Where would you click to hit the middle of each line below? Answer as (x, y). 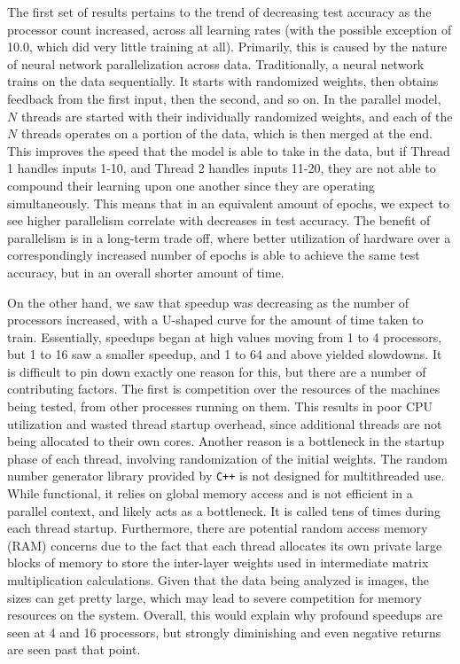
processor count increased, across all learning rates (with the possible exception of (230, 29)
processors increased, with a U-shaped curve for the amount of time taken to (215, 320)
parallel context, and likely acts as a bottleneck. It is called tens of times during (224, 510)
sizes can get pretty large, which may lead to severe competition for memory (214, 597)
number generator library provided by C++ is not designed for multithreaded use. (226, 476)
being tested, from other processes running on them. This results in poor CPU (220, 406)
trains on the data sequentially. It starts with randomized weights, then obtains (223, 81)
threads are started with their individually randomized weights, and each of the (237, 116)
